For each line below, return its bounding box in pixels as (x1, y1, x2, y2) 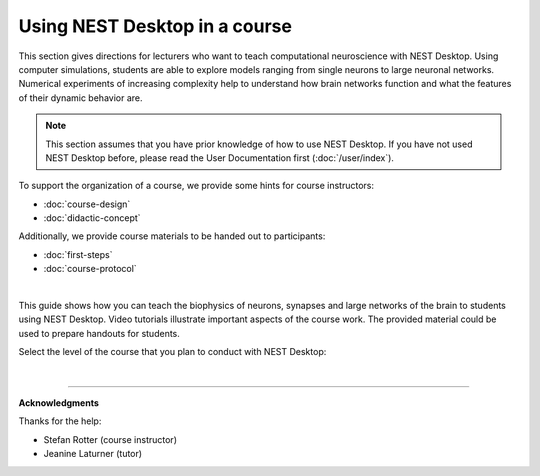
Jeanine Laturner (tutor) (43, 448, 143, 460)
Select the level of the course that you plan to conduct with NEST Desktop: (18, 346, 327, 358)
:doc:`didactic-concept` (43, 212, 141, 224)
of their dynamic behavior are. (18, 91, 143, 104)
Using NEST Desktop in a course (18, 15, 292, 37)
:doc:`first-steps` (43, 248, 114, 260)
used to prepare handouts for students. (18, 327, 180, 339)
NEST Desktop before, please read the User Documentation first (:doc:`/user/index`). (45, 151, 395, 164)
